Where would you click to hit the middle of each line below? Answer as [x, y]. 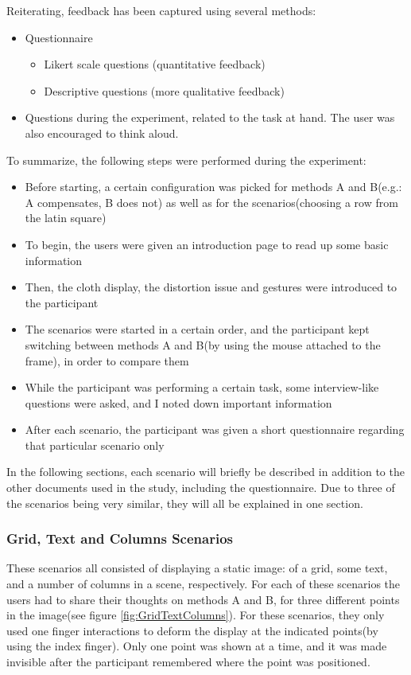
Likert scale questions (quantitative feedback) [155, 64]
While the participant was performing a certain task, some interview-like [202, 387]
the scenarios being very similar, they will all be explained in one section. [185, 503]
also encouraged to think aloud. [102, 133]
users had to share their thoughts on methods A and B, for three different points [203, 599]
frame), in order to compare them [107, 360]
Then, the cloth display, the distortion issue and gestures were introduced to [211, 287]
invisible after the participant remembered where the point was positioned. [188, 662]
